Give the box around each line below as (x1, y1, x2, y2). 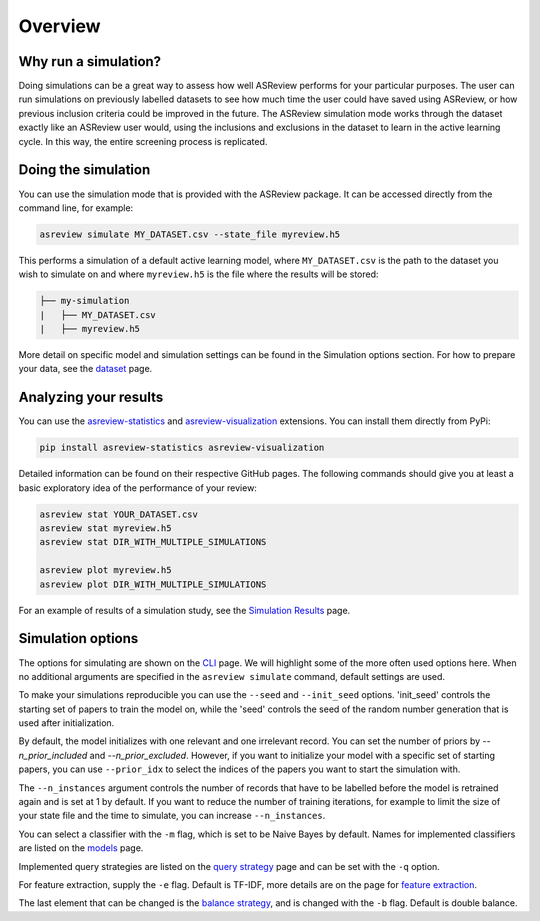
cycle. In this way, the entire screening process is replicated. (18, 135, 268, 147)
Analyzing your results (18, 389, 164, 406)
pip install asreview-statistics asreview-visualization (39, 442, 325, 454)
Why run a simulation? (18, 53, 162, 70)
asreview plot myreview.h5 (39, 565, 172, 576)
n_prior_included (18, 749, 88, 761)
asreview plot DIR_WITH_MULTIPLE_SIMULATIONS (39, 578, 267, 590)
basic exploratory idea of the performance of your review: (18, 481, 257, 494)
